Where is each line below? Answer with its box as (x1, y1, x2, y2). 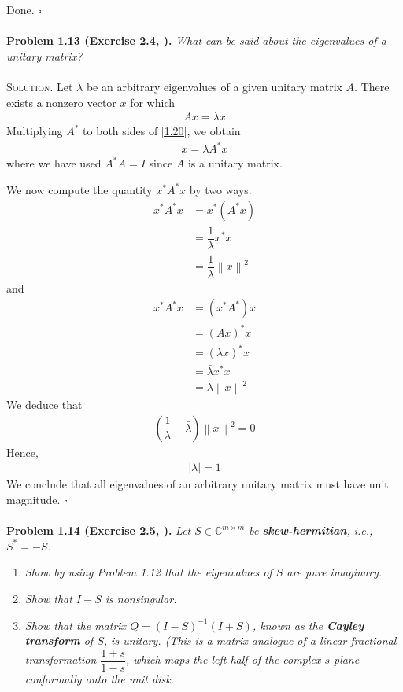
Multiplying (6, 123, 63, 139)
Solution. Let (6, 78, 73, 94)
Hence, (6, 444, 39, 460)
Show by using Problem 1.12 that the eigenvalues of (24, 564, 272, 580)
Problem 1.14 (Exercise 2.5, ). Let (6, 522, 191, 539)
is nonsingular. (105, 591, 177, 606)
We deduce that (6, 396, 83, 413)
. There (354, 78, 390, 94)
